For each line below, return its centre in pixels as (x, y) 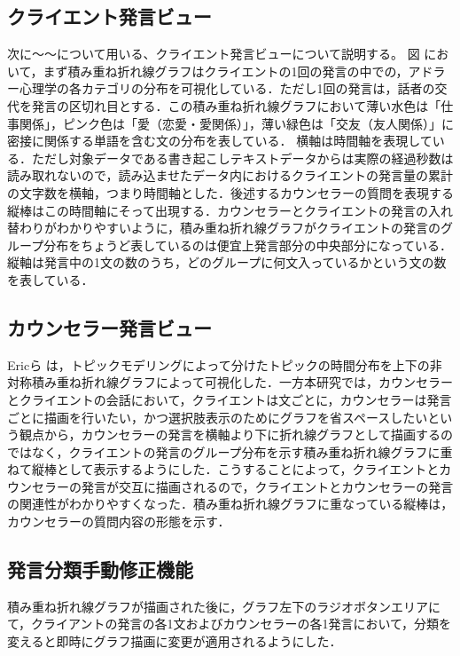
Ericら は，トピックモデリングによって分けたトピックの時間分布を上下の (218, 364)
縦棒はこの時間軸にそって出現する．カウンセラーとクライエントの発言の (218, 210)
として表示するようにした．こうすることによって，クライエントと (248, 469)
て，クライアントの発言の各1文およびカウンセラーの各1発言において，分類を (230, 624)
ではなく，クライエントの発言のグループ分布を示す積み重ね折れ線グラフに (224, 451)
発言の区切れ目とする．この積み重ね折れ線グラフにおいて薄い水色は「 (236, 105)
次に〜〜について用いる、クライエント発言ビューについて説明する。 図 (214, 54)
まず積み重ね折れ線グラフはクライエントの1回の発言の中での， (226, 71)
